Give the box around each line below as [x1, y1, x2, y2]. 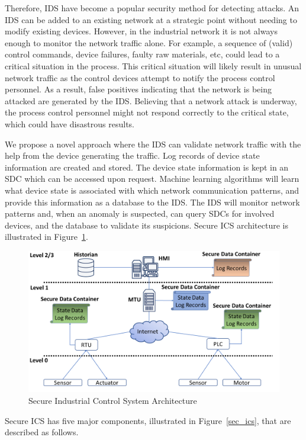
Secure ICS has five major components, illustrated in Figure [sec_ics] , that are [5, 414, 291, 426]
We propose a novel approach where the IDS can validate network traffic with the [5, 137, 301, 150]
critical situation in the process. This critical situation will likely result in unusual [5, 59, 302, 72]
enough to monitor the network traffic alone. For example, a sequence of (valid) [5, 36, 293, 49]
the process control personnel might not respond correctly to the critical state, [5, 106, 289, 118]
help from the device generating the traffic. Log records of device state [5, 149, 260, 162]
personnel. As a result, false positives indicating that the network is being [5, 83, 272, 95]
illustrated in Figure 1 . [5, 230, 88, 243]
